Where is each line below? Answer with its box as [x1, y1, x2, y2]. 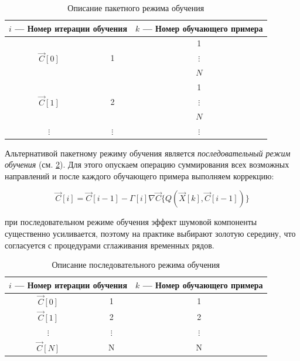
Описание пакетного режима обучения [67, 2, 204, 13]
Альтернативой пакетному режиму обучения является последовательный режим [5, 147, 291, 159]
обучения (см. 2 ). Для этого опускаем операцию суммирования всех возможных [5, 158, 289, 171]
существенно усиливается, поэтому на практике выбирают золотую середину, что [5, 227, 296, 239]
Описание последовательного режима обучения [52, 258, 220, 271]
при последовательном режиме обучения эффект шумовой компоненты [5, 216, 257, 228]
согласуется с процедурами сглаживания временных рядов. [5, 239, 214, 251]
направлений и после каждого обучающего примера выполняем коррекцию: [5, 169, 274, 182]
